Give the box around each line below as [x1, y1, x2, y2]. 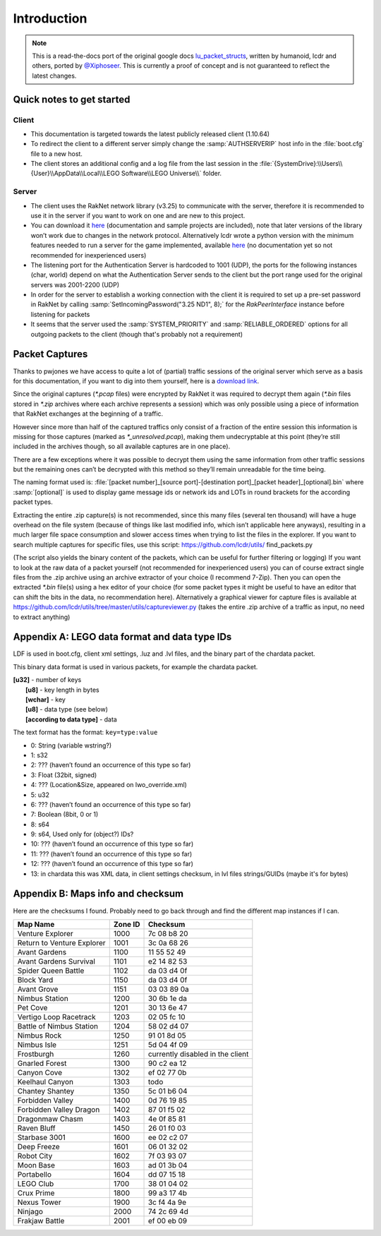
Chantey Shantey [17, 1086, 75, 1096]
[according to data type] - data [25, 715, 118, 724]
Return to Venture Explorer [17, 937, 106, 947]
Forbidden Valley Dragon [17, 1105, 100, 1115]
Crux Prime [17, 1188, 55, 1198]
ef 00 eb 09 [147, 1216, 188, 1225]
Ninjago [17, 1206, 44, 1216]
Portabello [17, 1169, 52, 1179]
